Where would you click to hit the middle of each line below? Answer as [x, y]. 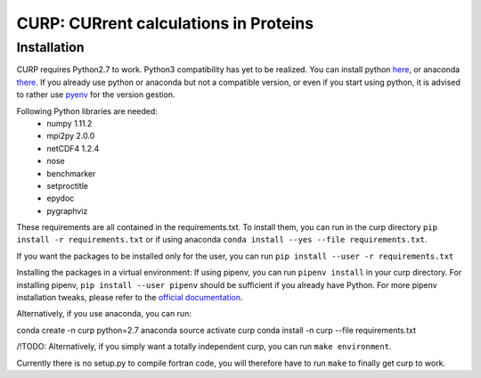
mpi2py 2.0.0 [71, 136]
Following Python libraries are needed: [87, 111]
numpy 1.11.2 [69, 123]
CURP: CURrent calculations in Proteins [165, 23]
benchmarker [71, 173]
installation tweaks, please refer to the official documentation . [130, 298]
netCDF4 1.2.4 [73, 148]
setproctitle [68, 185]
